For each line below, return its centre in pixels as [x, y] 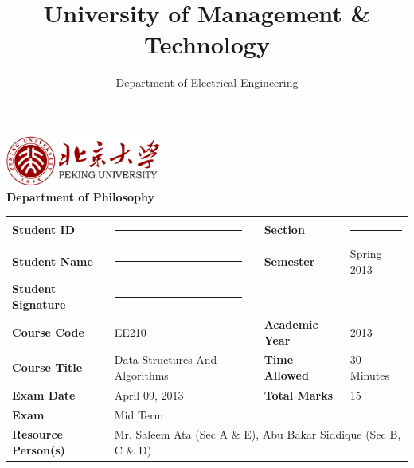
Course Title [47, 367]
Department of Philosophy [80, 197]
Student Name [53, 261]
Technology [207, 44]
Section [284, 230]
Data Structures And [166, 359]
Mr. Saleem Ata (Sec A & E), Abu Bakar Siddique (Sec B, [258, 434]
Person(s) [39, 450]
